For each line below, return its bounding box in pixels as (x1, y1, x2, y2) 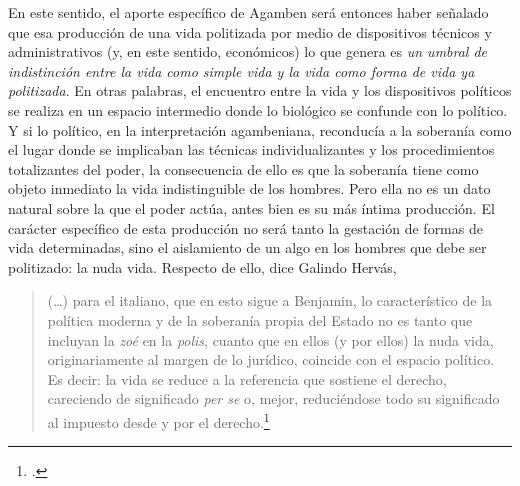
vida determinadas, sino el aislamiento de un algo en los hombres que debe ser (8, 237, 487, 258)
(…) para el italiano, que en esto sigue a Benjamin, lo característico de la (47, 290, 493, 311)
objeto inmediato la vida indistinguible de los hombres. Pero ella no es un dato (8, 178, 491, 199)
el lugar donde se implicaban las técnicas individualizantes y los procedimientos (8, 139, 495, 160)
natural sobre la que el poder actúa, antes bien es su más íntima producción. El (8, 197, 495, 218)
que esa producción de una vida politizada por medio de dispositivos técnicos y (8, 21, 492, 42)
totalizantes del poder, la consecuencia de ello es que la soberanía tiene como (8, 158, 479, 179)
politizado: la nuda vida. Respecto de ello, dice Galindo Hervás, (8, 256, 397, 277)
